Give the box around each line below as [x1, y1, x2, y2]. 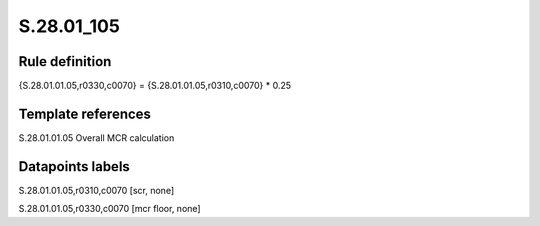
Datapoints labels [18, 158, 130, 175]
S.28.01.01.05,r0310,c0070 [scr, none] [18, 184, 175, 196]
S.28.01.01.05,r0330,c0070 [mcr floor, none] [18, 203, 201, 215]
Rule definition [18, 53, 112, 70]
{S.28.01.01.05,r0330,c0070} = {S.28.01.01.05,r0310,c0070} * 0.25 [18, 80, 292, 92]
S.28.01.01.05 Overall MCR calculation [18, 131, 175, 144]
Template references [18, 105, 152, 122]
